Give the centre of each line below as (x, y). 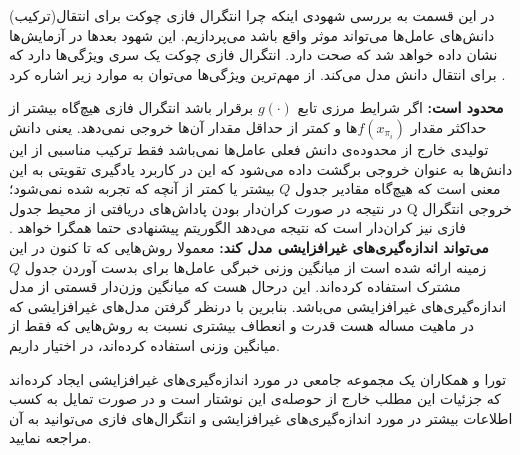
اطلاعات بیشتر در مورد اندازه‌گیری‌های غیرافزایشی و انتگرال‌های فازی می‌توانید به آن (261, 417)
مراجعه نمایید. (50, 437)
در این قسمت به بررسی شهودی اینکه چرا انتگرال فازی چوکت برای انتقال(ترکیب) (252, 15)
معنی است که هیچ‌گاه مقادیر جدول (398, 188)
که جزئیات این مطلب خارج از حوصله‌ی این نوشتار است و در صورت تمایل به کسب (255, 398)
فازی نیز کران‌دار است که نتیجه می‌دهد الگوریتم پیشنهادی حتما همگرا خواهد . (237, 227)
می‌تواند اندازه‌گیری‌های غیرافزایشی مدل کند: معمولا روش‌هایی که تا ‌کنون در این (249, 246)
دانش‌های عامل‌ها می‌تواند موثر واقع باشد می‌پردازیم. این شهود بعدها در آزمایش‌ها (252, 34)
